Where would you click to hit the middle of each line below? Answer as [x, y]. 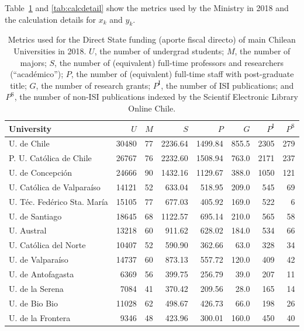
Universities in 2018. [50, 50]
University [30, 128]
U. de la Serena [36, 288]
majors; [33, 62]
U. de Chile [29, 143]
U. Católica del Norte [47, 245]
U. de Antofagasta [42, 273]
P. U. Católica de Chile [50, 158]
